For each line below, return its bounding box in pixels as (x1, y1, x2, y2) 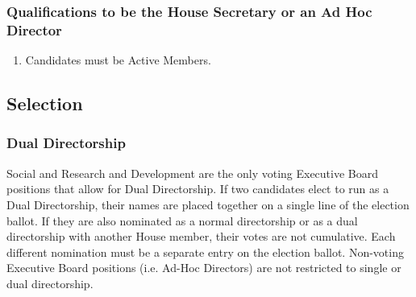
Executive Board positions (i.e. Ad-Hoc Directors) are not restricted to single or (6, 259, 401, 276)
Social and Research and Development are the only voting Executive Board (6, 164, 379, 181)
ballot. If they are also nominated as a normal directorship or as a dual (6, 212, 358, 229)
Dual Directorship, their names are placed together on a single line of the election (6, 196, 410, 212)
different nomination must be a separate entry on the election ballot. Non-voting (6, 243, 404, 260)
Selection (6, 91, 83, 116)
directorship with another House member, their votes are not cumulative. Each (6, 228, 396, 245)
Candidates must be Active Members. (25, 52, 211, 68)
